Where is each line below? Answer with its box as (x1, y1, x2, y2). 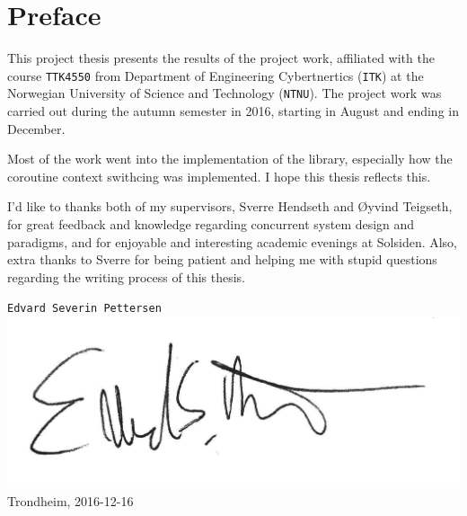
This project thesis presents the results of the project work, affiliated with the (7, 49, 435, 67)
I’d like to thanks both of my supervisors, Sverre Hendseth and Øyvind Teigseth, (7, 197, 453, 216)
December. (7, 119, 66, 138)
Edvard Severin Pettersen (7, 302, 162, 316)
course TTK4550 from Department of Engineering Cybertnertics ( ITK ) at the (7, 66, 424, 85)
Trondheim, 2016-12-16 (7, 491, 134, 510)
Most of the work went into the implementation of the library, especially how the (7, 149, 453, 168)
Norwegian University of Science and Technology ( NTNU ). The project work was (7, 84, 442, 102)
